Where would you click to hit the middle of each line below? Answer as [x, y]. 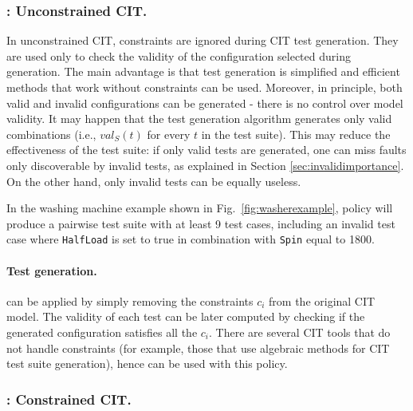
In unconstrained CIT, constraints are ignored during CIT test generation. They [203, 40]
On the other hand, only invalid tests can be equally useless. [154, 181]
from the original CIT [322, 300]
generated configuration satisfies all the [102, 332]
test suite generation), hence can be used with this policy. [147, 364]
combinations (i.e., [51, 134]
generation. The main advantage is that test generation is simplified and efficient [203, 71]
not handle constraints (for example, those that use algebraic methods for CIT [198, 348]
